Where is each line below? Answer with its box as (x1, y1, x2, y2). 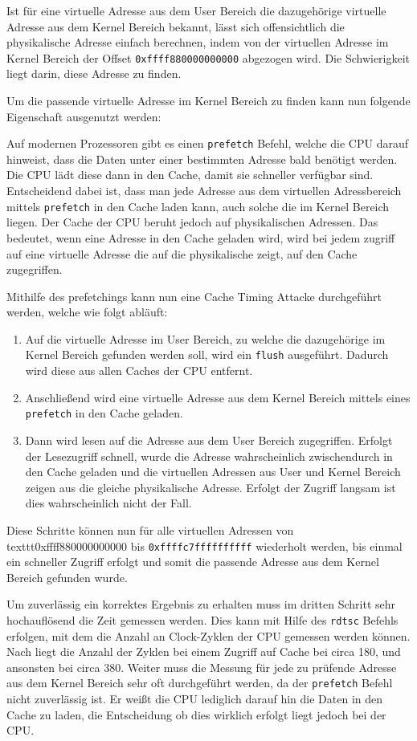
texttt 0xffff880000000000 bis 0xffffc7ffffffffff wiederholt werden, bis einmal (6, 537, 403, 554)
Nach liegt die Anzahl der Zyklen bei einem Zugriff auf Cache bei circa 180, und (6, 643, 401, 660)
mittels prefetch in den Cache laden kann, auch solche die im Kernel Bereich (6, 197, 390, 214)
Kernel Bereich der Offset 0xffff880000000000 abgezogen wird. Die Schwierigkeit (6, 49, 411, 66)
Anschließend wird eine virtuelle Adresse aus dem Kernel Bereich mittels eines (25, 389, 411, 405)
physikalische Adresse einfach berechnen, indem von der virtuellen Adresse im (6, 34, 389, 51)
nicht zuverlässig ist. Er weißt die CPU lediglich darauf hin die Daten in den (6, 690, 383, 707)
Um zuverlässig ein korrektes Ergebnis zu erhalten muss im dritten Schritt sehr (6, 596, 396, 613)
